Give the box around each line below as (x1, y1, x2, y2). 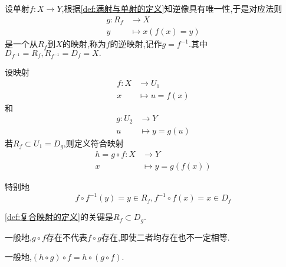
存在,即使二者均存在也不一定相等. (101, 231, 230, 243)
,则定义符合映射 (63, 136, 124, 149)
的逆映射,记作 (110, 38, 162, 50)
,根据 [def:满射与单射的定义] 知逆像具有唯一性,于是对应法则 (61, 2, 282, 14)
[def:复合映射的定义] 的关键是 (5, 211, 113, 223)
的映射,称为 (62, 38, 106, 50)
